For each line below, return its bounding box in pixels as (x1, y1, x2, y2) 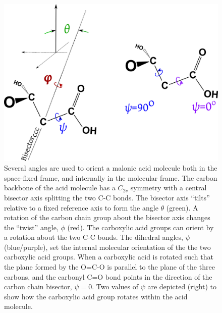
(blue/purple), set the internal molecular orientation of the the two (4, 241, 211, 252)
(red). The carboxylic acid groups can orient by (67, 222, 214, 232)
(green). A (166, 202, 198, 213)
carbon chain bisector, (4, 281, 72, 292)
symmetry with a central (130, 182, 207, 193)
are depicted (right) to (147, 281, 217, 292)
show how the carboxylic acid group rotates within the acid (4, 291, 188, 301)
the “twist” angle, (4, 222, 59, 232)
